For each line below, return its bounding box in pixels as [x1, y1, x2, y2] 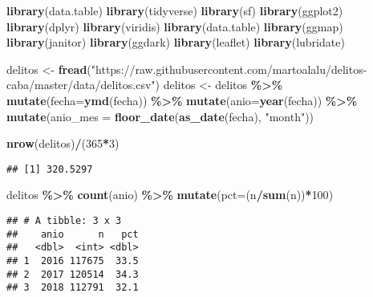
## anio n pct [6, 228, 139, 240]
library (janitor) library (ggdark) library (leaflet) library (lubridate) [6, 34, 345, 51]
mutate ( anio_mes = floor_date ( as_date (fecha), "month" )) [6, 108, 314, 124]
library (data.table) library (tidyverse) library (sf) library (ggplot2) [6, 2, 343, 18]
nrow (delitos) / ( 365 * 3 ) [6, 135, 120, 152]
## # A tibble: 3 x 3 [6, 215, 122, 226]
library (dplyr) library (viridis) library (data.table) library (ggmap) [6, 18, 343, 35]
